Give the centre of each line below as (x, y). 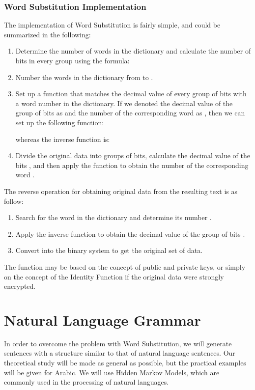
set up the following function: (60, 122)
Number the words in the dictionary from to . (84, 77)
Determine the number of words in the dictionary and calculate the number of (133, 51)
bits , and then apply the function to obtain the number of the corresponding (132, 165)
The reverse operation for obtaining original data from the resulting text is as (121, 191)
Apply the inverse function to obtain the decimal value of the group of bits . (130, 234)
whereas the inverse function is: (63, 139)
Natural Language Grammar (102, 320)
